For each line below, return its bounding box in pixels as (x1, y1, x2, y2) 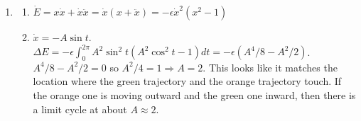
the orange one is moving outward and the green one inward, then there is (33, 88, 356, 103)
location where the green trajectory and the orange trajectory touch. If (33, 74, 342, 88)
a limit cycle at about (33, 101, 127, 116)
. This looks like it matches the (203, 59, 338, 74)
